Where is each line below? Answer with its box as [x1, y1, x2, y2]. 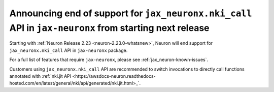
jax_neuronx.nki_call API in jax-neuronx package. [9, 47, 128, 53]
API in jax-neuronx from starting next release [9, 22, 210, 34]
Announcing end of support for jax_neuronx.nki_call [9, 8, 252, 19]
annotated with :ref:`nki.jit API [9, 73, 72, 79]
